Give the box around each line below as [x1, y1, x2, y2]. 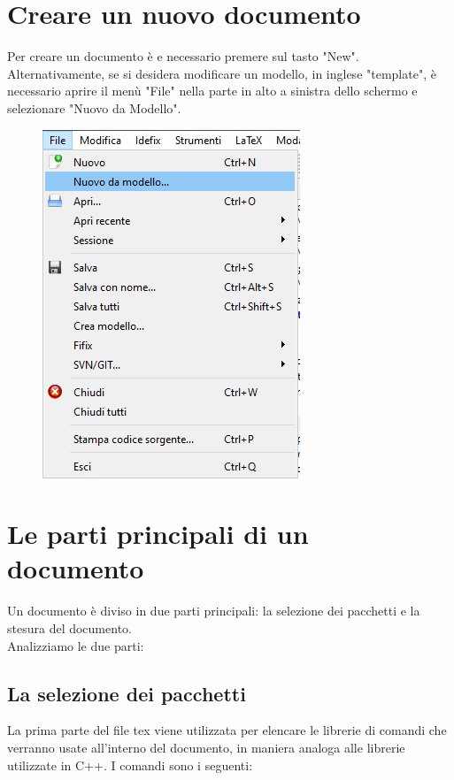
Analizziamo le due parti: [7, 636, 144, 654]
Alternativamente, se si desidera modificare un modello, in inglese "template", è [7, 64, 436, 82]
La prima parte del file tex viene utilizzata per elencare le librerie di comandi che [7, 721, 447, 739]
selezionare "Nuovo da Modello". [7, 98, 181, 117]
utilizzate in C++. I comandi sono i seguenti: [7, 755, 253, 774]
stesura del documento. [7, 619, 132, 637]
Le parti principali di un [7, 516, 309, 552]
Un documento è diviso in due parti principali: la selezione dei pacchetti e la [7, 601, 420, 620]
